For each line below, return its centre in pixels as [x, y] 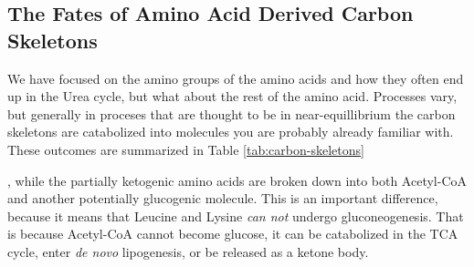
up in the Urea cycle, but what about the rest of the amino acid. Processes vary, [232, 96]
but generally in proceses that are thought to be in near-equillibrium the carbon [232, 113]
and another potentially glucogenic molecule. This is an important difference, [223, 198]
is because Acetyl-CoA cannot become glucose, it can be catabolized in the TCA [233, 234]
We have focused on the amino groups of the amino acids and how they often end [236, 78]
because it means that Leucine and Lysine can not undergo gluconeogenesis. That [236, 216]
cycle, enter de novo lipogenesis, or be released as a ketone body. [188, 251]
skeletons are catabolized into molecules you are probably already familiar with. [231, 132]
